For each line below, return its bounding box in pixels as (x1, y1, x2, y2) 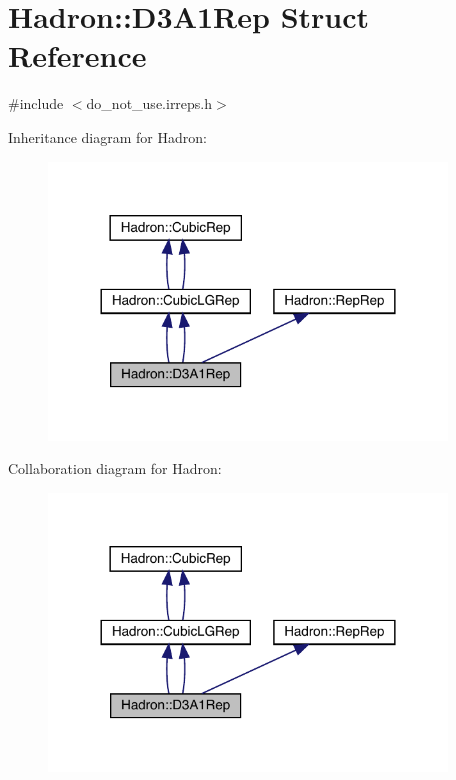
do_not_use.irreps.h (86, 93, 213, 114)
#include (8, 93, 64, 114)
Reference (8, 35, 147, 76)
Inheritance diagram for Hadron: (8, 126, 207, 147)
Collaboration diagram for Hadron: (8, 458, 222, 479)
